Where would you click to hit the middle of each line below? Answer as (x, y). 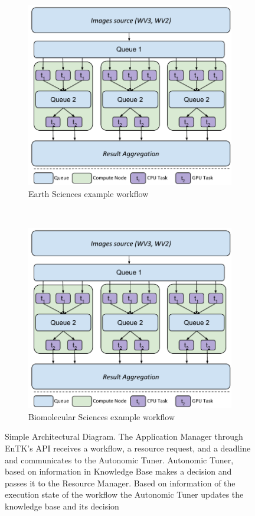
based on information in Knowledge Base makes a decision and (118, 471)
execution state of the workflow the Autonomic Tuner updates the (124, 494)
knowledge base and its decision (62, 506)
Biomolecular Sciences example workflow (102, 416)
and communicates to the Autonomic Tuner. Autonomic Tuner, (119, 459)
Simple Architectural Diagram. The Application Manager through (124, 436)
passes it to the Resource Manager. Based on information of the (120, 483)
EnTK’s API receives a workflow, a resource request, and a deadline (128, 448)
